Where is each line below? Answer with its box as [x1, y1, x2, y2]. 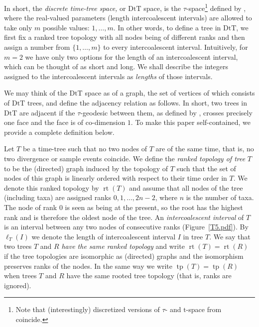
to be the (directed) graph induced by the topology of [4, 163, 168, 173]
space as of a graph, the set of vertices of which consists [85, 88, 255, 98]
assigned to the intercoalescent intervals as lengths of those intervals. [4, 71, 213, 81]
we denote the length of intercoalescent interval [31, 231, 176, 241]
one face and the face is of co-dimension [4, 117, 126, 127]
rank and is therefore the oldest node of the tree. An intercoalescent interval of [4, 212, 244, 222]
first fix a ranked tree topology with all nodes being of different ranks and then [4, 32, 245, 42]
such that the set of [176, 163, 236, 173]
